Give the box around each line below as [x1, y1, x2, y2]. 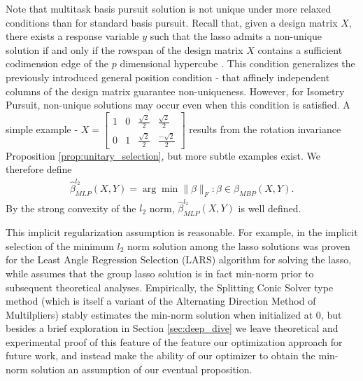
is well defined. [238, 200, 301, 215]
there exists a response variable [6, 29, 139, 43]
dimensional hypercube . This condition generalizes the [120, 56, 355, 71]
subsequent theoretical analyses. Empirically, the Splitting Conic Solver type [6, 279, 334, 294]
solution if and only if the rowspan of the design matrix [6, 42, 243, 57]
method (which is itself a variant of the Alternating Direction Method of [6, 293, 316, 308]
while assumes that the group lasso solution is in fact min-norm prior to [6, 265, 314, 280]
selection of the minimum [6, 238, 114, 253]
